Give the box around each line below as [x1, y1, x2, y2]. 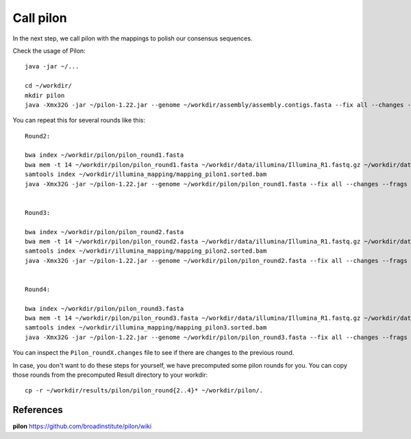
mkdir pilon [25, 91, 65, 99]
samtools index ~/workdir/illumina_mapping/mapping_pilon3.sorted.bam [25, 324, 267, 331]
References [12, 404, 63, 416]
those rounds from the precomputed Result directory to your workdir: [12, 371, 208, 379]
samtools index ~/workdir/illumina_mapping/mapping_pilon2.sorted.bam [25, 247, 267, 255]
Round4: [25, 285, 51, 293]
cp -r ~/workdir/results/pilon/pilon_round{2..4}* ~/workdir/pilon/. [25, 387, 264, 394]
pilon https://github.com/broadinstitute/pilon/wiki [12, 422, 152, 431]
